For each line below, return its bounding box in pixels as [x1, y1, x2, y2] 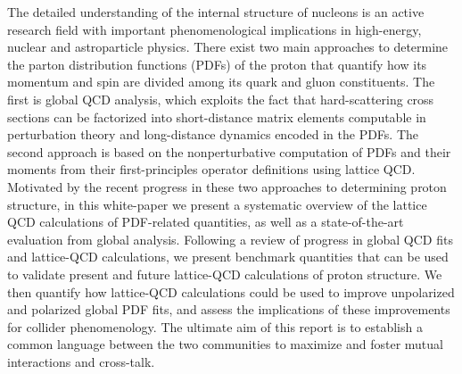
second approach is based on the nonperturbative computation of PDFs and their [7, 142, 451, 161]
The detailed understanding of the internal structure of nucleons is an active [7, 3, 425, 21]
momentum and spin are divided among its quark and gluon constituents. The [7, 72, 435, 91]
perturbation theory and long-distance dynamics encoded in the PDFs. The [7, 125, 419, 144]
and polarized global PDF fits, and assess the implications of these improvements [7, 300, 450, 319]
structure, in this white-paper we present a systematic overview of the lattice [7, 195, 427, 213]
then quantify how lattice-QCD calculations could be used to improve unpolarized [7, 282, 455, 301]
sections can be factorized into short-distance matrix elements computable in [7, 107, 426, 126]
